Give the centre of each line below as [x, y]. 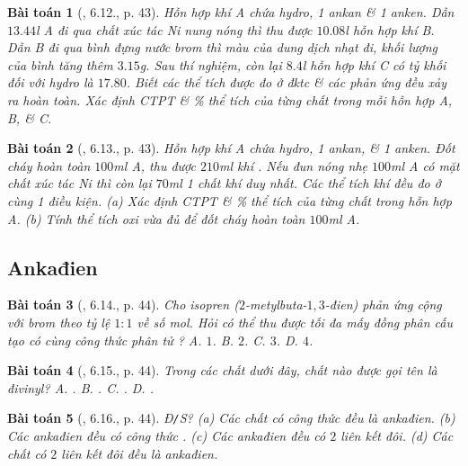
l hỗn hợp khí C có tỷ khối [374, 64]
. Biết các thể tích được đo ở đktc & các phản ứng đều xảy [286, 82]
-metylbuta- [276, 305]
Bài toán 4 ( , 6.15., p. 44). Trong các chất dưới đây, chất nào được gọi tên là [222, 370]
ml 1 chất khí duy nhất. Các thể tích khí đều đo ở [305, 183]
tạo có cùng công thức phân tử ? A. [105, 340]
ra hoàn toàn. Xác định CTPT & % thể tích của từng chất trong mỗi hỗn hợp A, [230, 99]
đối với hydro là [50, 82]
